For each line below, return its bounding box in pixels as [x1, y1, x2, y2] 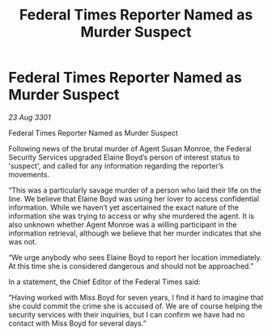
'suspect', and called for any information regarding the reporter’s [8, 160, 224, 171]
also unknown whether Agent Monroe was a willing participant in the [8, 219, 237, 229]
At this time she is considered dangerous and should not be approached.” [8, 261, 254, 270]
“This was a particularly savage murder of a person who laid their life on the [8, 185, 261, 195]
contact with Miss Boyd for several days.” [8, 318, 147, 328]
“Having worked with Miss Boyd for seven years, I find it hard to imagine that [8, 292, 264, 302]
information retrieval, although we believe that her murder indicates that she [8, 228, 261, 238]
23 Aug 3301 [8, 112, 51, 122]
